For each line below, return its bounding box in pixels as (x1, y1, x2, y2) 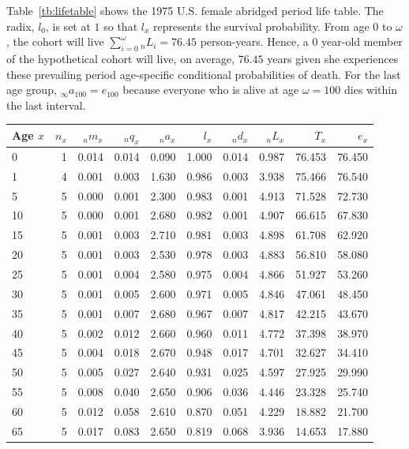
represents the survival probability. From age (153, 17, 370, 34)
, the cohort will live (6, 33, 104, 50)
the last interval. (6, 96, 86, 113)
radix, (6, 17, 35, 34)
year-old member (321, 33, 403, 50)
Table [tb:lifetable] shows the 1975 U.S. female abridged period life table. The (6, 2, 384, 18)
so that (103, 17, 138, 34)
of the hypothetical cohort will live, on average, (6, 50, 235, 66)
